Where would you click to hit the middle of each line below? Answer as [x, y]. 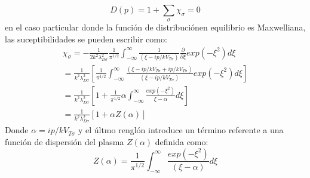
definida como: [182, 141]
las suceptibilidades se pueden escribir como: [86, 39]
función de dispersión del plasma [65, 141]
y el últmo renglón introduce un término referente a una [181, 130]
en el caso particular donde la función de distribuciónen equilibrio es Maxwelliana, [155, 27]
